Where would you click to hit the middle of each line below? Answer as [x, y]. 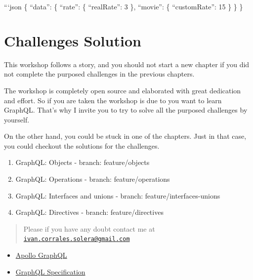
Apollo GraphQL [41, 255]
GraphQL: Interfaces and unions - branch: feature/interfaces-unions [118, 195]
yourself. [17, 119]
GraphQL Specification [50, 271]
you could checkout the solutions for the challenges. [82, 145]
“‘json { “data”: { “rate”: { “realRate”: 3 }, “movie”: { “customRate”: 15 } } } [124, 6]
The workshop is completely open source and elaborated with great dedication [123, 90]
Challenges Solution [73, 40]
